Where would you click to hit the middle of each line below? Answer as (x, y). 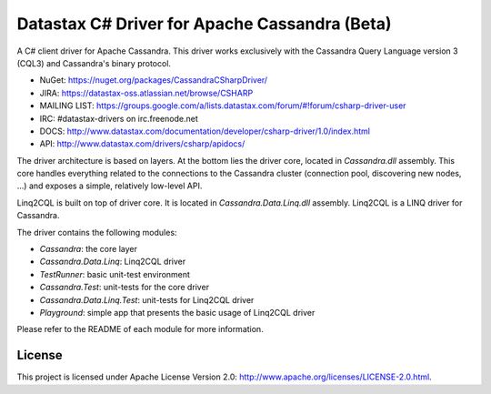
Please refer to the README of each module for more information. (140, 329)
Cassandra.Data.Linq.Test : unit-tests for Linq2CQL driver (147, 299)
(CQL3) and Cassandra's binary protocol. (94, 63)
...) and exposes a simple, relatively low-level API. (110, 186)
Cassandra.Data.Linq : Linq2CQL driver (113, 262)
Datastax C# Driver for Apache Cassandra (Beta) (204, 24)
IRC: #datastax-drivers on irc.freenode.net (119, 118)
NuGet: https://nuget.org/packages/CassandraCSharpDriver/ (154, 80)
